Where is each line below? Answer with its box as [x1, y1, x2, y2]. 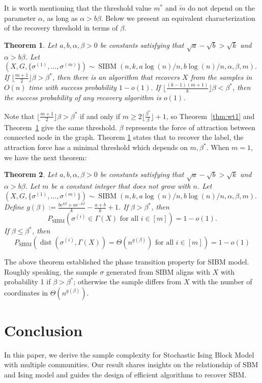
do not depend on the [188, 3, 255, 13]
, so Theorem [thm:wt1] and [166, 110, 255, 121]
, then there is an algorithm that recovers [52, 72, 180, 82]
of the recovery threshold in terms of [4, 22, 118, 33]
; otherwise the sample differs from [73, 276, 182, 287]
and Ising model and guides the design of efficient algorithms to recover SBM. [4, 369, 247, 379]
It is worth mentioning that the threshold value [4, 3, 152, 13]
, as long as [42, 12, 78, 23]
